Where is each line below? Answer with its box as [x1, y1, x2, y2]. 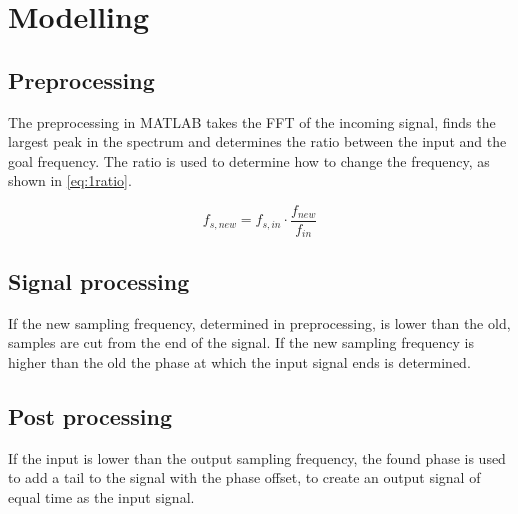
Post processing [8, 400, 173, 431]
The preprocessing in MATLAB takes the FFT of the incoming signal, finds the [8, 111, 496, 132]
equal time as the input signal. [8, 486, 195, 507]
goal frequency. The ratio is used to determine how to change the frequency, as [8, 150, 490, 171]
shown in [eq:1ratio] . [8, 170, 132, 191]
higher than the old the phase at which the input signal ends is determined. [8, 351, 471, 372]
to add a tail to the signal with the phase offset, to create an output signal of [8, 467, 481, 488]
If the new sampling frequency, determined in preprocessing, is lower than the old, [8, 312, 511, 333]
